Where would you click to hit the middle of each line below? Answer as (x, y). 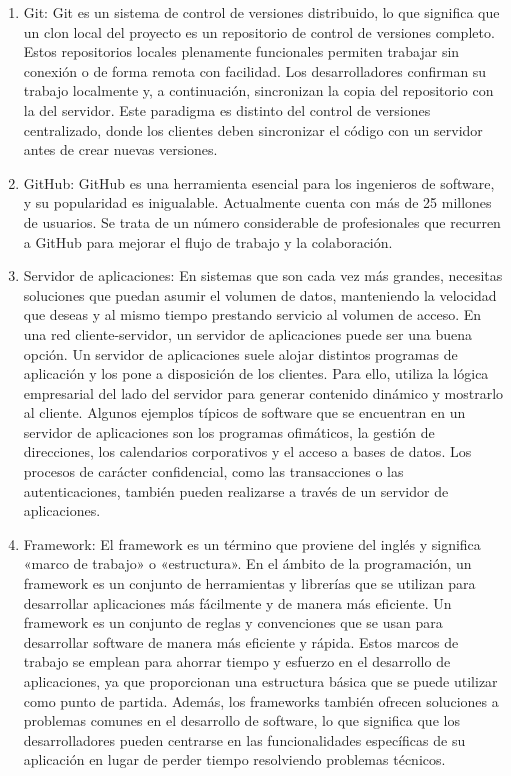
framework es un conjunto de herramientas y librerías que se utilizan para (249, 583)
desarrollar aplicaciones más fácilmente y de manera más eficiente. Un (237, 602)
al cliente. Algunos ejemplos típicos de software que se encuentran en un (244, 412)
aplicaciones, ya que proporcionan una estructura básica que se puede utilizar (260, 681)
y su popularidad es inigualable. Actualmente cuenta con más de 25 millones (257, 202)
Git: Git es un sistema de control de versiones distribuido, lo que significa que (261, 12)
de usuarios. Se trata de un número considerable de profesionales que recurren (262, 221)
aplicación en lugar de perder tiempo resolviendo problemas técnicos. (234, 759)
